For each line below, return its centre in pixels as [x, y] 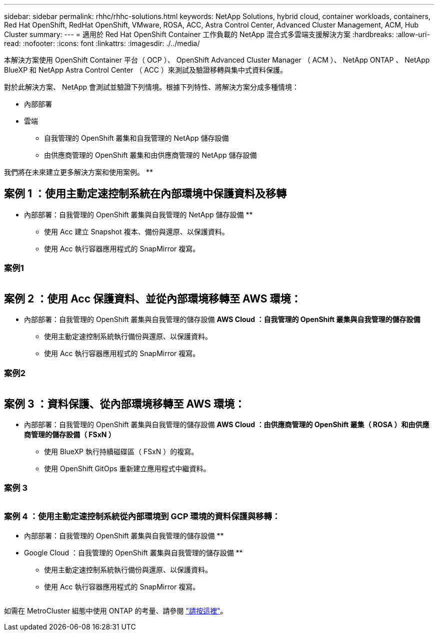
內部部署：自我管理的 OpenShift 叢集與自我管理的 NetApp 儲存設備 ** [138, 214]
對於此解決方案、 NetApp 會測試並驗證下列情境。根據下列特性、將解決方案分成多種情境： [151, 87]
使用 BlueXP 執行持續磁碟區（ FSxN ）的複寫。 [121, 452]
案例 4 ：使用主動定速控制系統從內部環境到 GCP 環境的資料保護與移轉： [142, 517]
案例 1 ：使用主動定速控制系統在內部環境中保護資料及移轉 [145, 194]
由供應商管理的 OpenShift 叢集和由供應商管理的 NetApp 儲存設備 [150, 155]
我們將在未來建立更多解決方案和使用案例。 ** [78, 172]
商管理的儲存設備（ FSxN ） [70, 435]
